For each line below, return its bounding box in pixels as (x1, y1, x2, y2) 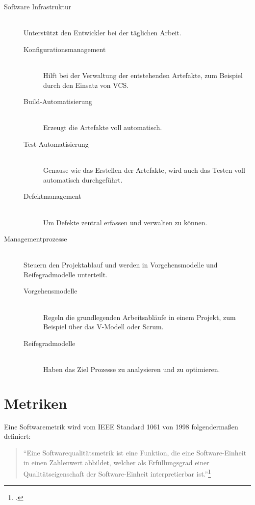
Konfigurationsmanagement (24, 44, 106, 54)
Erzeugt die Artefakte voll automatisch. (43, 122, 162, 133)
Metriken (4, 393, 67, 413)
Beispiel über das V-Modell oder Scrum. (43, 321, 164, 332)
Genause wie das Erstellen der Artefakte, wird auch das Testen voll (43, 165, 245, 175)
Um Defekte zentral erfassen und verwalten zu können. (43, 217, 207, 227)
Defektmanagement (24, 191, 81, 201)
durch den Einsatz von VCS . (43, 80, 129, 90)
